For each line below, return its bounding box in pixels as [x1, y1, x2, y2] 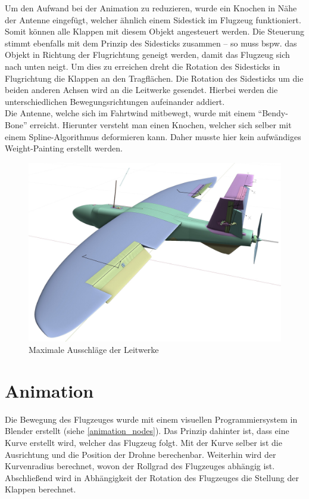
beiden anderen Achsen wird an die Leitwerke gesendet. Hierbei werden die [5, 83, 278, 96]
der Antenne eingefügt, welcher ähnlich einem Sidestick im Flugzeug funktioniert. [5, 13, 301, 26]
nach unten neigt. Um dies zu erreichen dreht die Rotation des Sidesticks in [5, 60, 280, 72]
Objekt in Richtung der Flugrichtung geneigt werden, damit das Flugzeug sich [5, 48, 290, 61]
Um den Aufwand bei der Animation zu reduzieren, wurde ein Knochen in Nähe [5, 2, 297, 14]
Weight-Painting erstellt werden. [5, 142, 123, 154]
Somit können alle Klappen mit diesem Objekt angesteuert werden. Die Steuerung [5, 25, 304, 38]
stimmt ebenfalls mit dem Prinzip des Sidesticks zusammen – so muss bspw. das [5, 36, 297, 49]
